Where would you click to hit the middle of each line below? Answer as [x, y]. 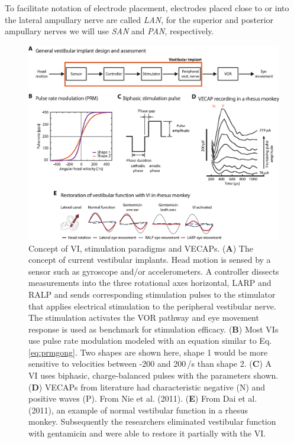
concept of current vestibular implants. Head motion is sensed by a [150, 260]
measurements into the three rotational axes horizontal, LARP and [150, 283]
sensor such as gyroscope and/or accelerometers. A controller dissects [154, 271]
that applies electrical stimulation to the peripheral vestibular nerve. [152, 306]
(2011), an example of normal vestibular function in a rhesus [138, 410]
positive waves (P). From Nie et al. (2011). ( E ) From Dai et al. [143, 398]
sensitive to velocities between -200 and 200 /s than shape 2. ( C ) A [150, 364]
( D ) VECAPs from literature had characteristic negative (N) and [147, 387]
